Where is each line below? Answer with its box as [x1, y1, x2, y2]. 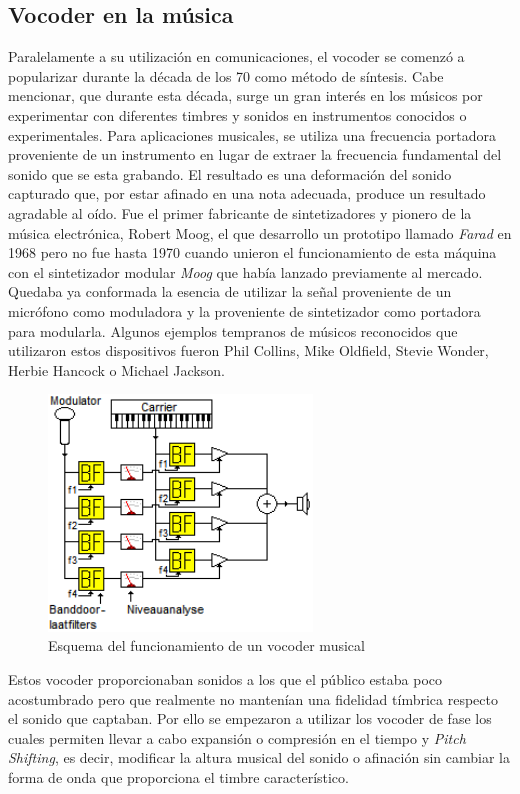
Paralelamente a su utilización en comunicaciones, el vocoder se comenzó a [8, 46, 465, 67]
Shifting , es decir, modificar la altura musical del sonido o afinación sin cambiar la [8, 747, 510, 768]
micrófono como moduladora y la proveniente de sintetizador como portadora [8, 300, 481, 321]
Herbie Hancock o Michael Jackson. [8, 359, 225, 380]
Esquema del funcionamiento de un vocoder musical [48, 635, 365, 656]
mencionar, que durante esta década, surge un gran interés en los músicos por [8, 85, 483, 106]
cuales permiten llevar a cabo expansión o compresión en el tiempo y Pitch [8, 727, 466, 748]
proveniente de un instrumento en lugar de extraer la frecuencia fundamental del [8, 144, 502, 165]
